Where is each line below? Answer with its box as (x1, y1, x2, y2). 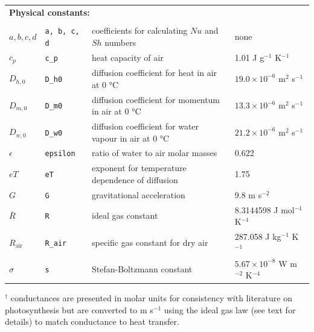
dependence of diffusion (91, 173, 178, 186)
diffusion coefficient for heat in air (91, 66, 217, 79)
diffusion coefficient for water (91, 119, 199, 132)
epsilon (45, 149, 75, 158)
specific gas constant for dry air (91, 236, 208, 248)
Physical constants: (9, 5, 90, 18)
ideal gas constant (91, 209, 158, 222)
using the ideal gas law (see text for (164, 303, 296, 316)
